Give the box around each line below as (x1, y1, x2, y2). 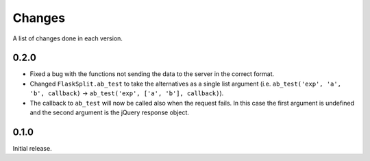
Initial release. (12, 144, 52, 152)
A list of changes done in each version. (12, 34, 123, 42)
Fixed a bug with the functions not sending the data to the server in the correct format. (29, 70, 275, 78)
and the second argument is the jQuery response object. (29, 108, 190, 116)
